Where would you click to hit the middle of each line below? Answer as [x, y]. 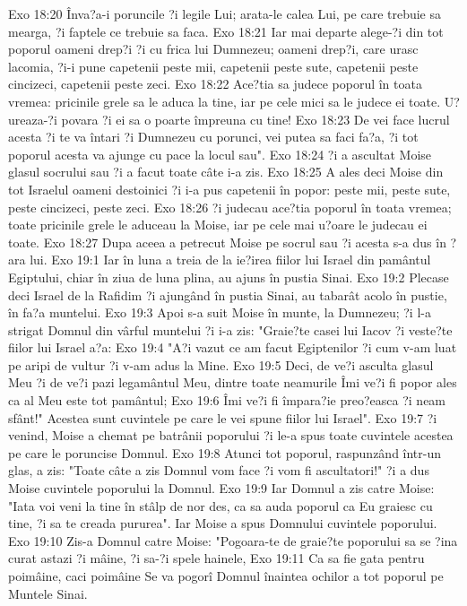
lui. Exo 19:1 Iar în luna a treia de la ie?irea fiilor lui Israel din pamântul [230, 260]
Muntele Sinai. [48, 593]
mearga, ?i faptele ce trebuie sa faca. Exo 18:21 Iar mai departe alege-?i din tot [226, 31]
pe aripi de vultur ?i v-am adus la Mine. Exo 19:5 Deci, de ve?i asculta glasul [221, 364]
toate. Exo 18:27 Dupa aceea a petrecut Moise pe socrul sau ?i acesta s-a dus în [227, 242]
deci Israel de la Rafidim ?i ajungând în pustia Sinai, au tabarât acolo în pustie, [228, 294]
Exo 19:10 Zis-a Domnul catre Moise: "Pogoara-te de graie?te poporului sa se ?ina [233, 540]
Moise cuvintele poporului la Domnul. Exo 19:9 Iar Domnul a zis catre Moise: [221, 488]
